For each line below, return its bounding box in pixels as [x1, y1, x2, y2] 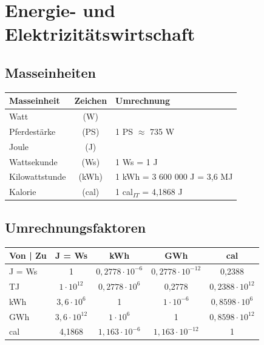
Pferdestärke [9, 125, 56, 137]
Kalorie [9, 185, 36, 198]
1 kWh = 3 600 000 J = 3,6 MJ [115, 170, 233, 183]
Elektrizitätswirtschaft [5, 21, 195, 46]
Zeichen [74, 94, 107, 107]
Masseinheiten [5, 63, 96, 81]
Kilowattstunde [9, 170, 66, 183]
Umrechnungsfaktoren [5, 217, 146, 236]
